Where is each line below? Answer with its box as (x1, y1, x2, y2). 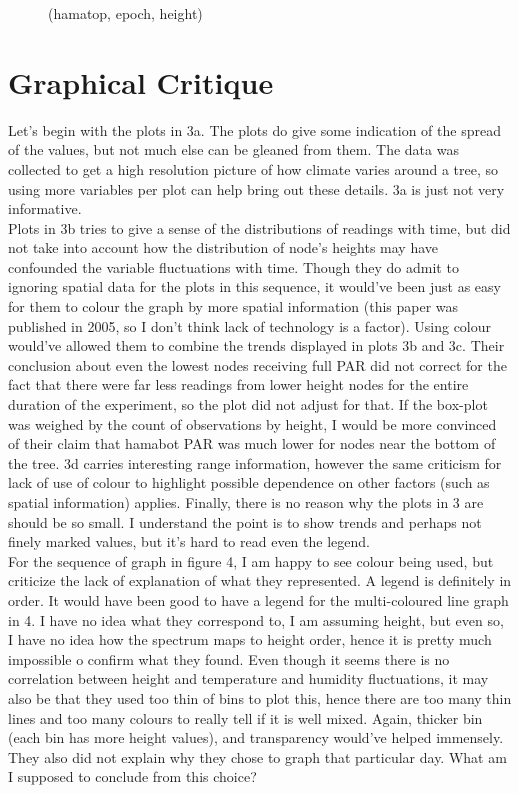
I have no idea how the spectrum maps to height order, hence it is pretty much (8, 629, 492, 650)
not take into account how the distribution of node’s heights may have (8, 237, 438, 258)
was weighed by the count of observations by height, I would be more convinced (8, 413, 497, 434)
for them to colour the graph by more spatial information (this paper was (8, 296, 459, 317)
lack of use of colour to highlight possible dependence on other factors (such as (8, 472, 490, 493)
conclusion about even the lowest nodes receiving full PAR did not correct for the (8, 354, 507, 375)
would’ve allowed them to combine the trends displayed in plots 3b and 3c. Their (8, 335, 505, 356)
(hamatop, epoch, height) (48, 3, 203, 23)
